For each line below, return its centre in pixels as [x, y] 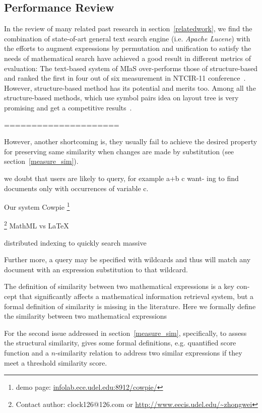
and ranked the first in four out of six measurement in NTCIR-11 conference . [125, 78]
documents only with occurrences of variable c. [76, 188]
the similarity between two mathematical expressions [86, 316]
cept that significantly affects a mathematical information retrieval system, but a [129, 296]
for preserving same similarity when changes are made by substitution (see [119, 151]
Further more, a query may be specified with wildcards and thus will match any [127, 259]
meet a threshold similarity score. [56, 362]
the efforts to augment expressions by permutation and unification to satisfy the [128, 48]
